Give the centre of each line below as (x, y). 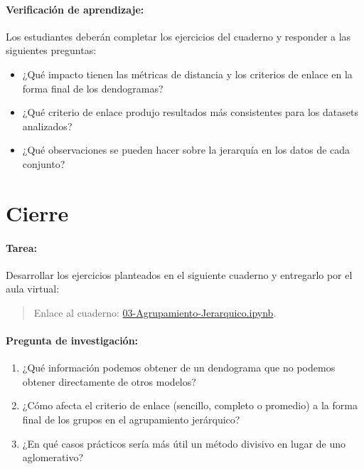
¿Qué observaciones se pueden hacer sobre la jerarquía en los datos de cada (186, 150)
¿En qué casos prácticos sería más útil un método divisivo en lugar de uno (184, 443)
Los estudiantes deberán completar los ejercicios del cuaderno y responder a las (178, 36)
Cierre (37, 212)
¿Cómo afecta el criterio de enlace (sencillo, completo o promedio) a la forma (190, 405)
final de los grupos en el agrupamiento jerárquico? (131, 420)
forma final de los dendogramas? (93, 88)
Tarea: (21, 247)
